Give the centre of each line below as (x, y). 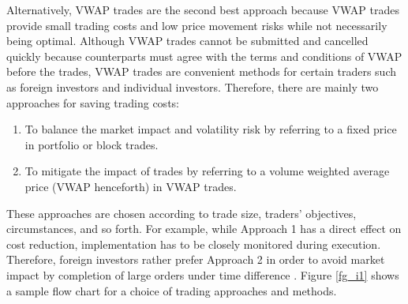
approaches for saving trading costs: (93, 102)
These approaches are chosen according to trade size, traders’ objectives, (182, 213)
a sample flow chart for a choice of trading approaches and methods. (172, 290)
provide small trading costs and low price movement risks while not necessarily (197, 25)
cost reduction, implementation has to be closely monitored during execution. (194, 244)
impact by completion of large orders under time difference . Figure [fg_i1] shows (203, 274)
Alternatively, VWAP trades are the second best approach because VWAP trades (203, 9)
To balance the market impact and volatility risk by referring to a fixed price (211, 129)
